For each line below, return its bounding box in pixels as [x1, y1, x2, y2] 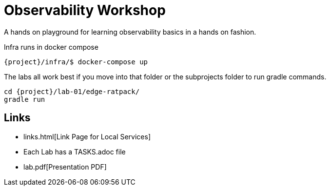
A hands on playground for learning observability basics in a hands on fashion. [4, 27, 256, 36]
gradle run [4, 95, 45, 103]
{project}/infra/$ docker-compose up [4, 57, 148, 66]
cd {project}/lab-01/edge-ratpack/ [4, 87, 140, 95]
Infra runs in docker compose [4, 42, 98, 51]
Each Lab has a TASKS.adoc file [23, 147, 126, 156]
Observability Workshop [4, 2, 166, 19]
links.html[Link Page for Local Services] [23, 132, 151, 141]
